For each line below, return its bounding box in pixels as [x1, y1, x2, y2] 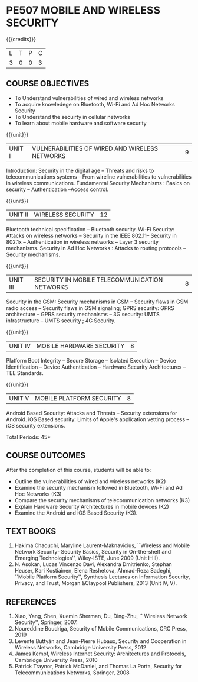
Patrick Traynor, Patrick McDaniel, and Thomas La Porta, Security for [14, 663, 183, 670]
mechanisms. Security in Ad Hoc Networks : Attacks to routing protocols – [6, 244, 186, 251]
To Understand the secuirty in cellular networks [14, 113, 131, 120]
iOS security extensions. [6, 422, 65, 429]
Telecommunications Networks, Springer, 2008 [14, 669, 130, 676]
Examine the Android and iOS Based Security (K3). [14, 509, 138, 516]
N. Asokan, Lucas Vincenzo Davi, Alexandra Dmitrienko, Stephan [14, 561, 172, 568]
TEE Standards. [6, 369, 44, 376]
